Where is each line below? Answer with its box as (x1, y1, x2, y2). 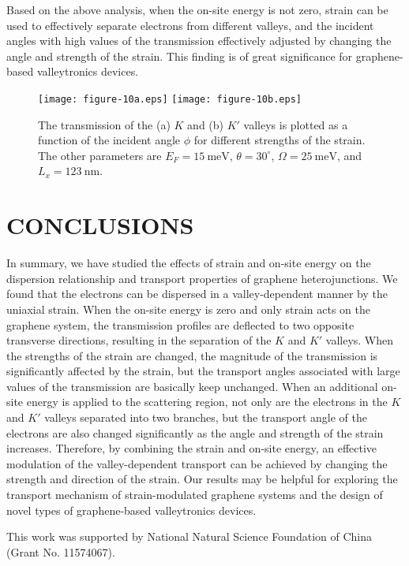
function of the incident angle (38, 132, 181, 148)
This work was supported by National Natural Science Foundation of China (6, 528, 372, 545)
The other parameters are (38, 147, 162, 163)
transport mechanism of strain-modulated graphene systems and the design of (6, 486, 383, 503)
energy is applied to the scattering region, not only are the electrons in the (26, 393, 388, 410)
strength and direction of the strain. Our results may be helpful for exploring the (6, 471, 398, 487)
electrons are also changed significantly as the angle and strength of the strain (6, 424, 384, 441)
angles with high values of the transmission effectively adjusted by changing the (6, 32, 392, 49)
